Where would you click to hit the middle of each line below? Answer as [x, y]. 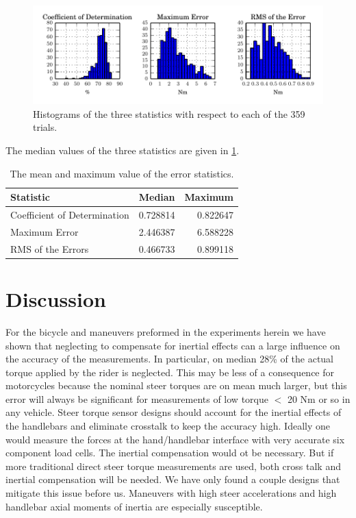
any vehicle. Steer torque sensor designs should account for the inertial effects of [174, 412]
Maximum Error [44, 231]
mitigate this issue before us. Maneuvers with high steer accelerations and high [171, 493]
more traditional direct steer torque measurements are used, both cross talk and [173, 466]
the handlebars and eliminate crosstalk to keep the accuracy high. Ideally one [168, 426]
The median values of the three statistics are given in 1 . [123, 150]
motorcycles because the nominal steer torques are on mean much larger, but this [176, 385]
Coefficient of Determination [70, 215]
